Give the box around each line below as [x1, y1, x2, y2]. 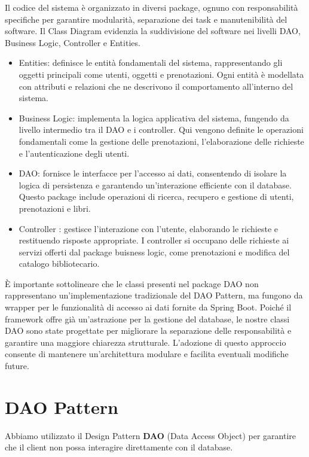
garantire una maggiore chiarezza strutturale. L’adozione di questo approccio [5, 336, 286, 348]
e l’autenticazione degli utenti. [19, 147, 130, 159]
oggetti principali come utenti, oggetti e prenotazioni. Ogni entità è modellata [19, 68, 304, 80]
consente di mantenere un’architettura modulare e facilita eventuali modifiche [5, 348, 289, 360]
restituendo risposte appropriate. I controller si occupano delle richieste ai [19, 234, 289, 246]
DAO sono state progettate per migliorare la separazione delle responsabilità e [5, 324, 292, 337]
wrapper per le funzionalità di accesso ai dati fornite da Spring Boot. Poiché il [5, 301, 292, 313]
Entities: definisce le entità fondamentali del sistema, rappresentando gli [19, 56, 283, 69]
